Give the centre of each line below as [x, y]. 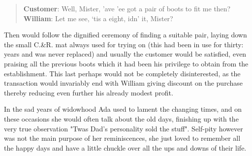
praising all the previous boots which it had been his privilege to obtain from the [126, 63]
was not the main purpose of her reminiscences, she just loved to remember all [122, 138]
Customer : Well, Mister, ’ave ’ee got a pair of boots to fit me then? [127, 8]
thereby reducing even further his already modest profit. [89, 92]
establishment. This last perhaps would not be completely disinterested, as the [122, 73]
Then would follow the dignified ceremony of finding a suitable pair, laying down [126, 35]
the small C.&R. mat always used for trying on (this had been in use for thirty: [124, 44]
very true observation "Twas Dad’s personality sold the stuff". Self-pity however [124, 128]
